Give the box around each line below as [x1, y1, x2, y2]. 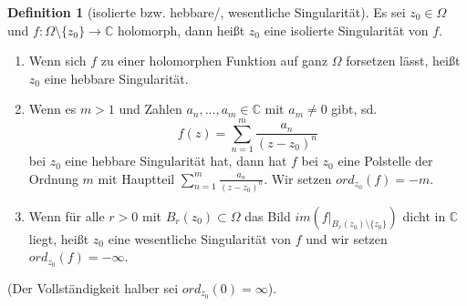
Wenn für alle [28, 206, 105, 225]
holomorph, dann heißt [117, 20, 245, 39]
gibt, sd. [331, 99, 378, 118]
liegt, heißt [28, 229, 89, 248]
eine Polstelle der [337, 151, 433, 170]
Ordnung [28, 168, 78, 188]
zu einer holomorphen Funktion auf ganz [100, 51, 328, 70]
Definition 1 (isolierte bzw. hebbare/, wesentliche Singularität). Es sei [7, 3, 406, 21]
